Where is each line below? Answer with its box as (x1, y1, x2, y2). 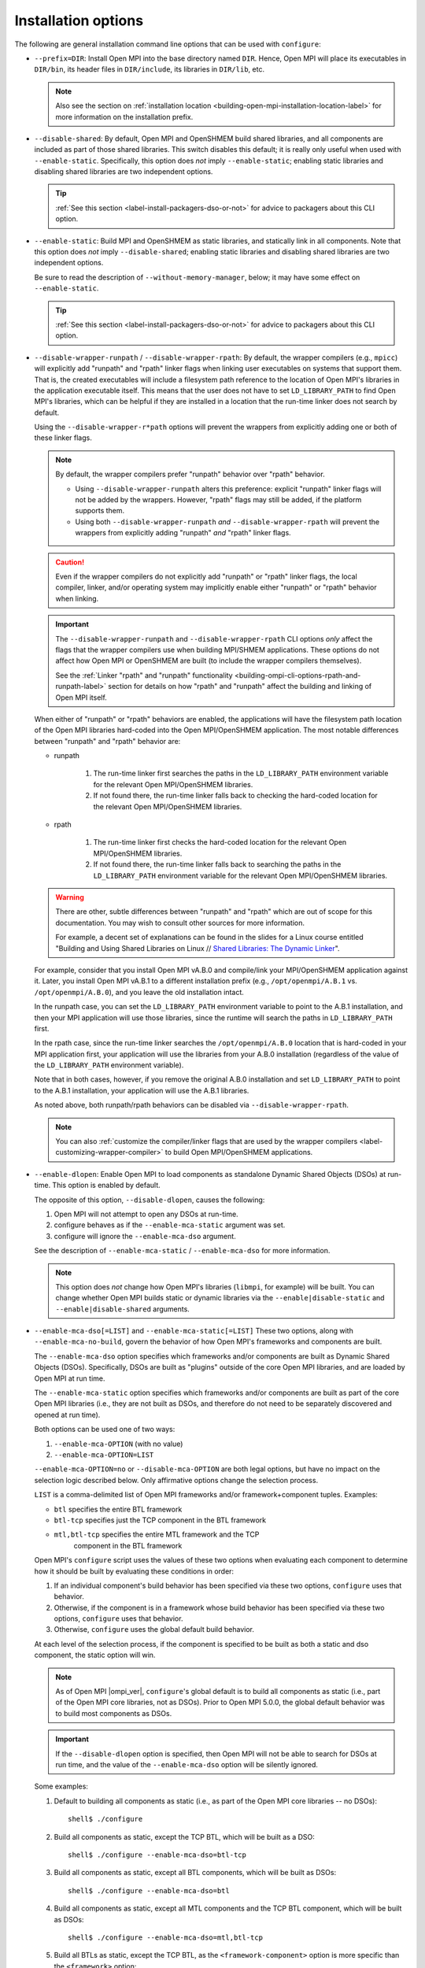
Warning (55, 892, 84, 901)
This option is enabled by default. (52, 1181, 161, 1190)
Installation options (14, 12, 144, 29)
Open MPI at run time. (34, 1374, 105, 1383)
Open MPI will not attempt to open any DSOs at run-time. (54, 1209, 239, 1219)
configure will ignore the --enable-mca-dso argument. (54, 1231, 236, 1241)
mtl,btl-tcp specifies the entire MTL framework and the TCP (54, 1530, 260, 1539)
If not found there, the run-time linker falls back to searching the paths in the (93, 860, 342, 869)
